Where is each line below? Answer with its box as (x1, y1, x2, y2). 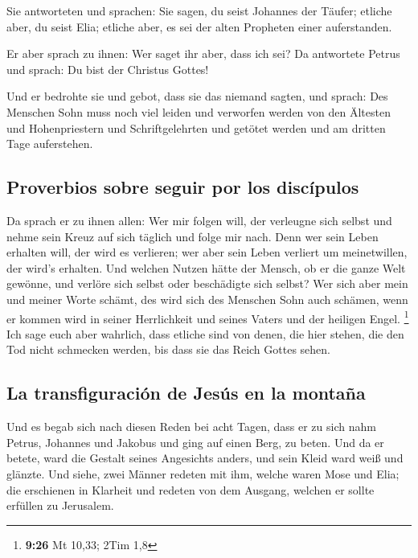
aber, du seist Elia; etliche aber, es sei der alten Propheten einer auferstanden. (6, 18, 392, 35)
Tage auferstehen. (6, 135, 93, 152)
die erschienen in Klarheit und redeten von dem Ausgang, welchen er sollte (6, 481, 375, 498)
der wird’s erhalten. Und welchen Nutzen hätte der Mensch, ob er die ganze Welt (6, 259, 406, 276)
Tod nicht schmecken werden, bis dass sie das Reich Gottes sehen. (6, 341, 330, 358)
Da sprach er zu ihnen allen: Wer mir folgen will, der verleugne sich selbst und (6, 211, 392, 228)
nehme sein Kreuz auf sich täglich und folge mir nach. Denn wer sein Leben (6, 228, 379, 244)
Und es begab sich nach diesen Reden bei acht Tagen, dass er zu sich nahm (6, 418, 376, 435)
